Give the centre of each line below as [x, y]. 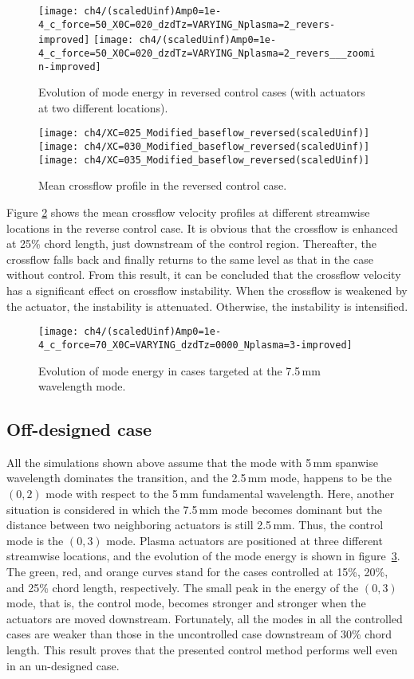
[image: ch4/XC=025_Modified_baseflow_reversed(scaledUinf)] [204, 133]
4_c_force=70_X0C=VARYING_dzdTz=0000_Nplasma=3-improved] [195, 345]
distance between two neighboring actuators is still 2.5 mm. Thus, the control [195, 525]
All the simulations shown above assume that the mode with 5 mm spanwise [192, 462]
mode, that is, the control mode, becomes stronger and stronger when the [186, 603]
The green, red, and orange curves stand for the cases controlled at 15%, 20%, [197, 572]
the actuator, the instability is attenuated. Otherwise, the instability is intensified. [207, 306]
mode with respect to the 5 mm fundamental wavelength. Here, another [220, 494]
